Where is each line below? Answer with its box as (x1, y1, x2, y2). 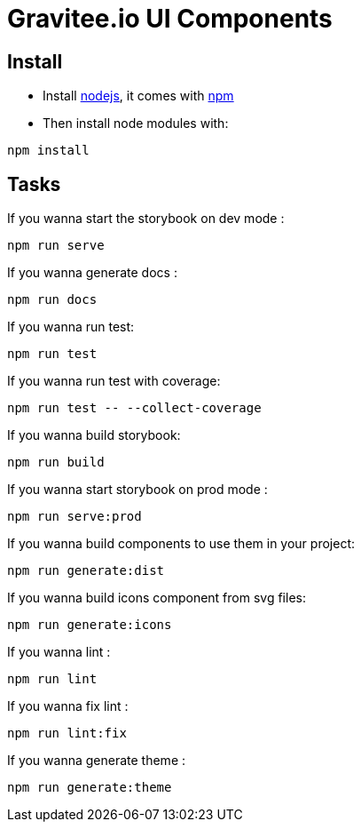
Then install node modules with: (43, 116, 229, 132)
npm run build (7, 455, 105, 470)
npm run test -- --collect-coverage (7, 401, 262, 416)
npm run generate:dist (7, 563, 165, 578)
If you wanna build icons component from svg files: (7, 590, 306, 606)
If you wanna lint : (7, 644, 111, 660)
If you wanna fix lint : (7, 698, 129, 714)
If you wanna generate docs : (7, 265, 177, 281)
